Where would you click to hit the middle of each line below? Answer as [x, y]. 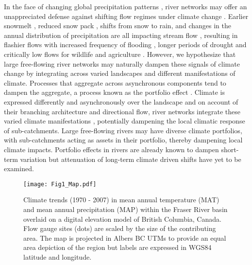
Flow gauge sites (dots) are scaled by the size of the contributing [120, 228]
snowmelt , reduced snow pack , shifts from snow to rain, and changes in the [118, 26]
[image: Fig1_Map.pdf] [60, 184]
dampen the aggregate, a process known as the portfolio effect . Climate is [114, 92]
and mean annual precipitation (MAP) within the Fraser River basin [126, 209]
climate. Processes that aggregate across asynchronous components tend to [115, 82]
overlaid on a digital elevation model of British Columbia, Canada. [122, 219]
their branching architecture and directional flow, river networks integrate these [122, 111]
